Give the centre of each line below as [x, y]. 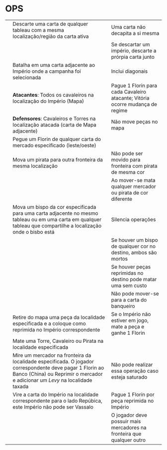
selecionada [27, 77]
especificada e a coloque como [49, 323]
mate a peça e [128, 326]
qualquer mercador [134, 186]
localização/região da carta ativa [51, 36]
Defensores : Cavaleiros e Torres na [54, 119]
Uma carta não [128, 27]
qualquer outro [128, 440]
